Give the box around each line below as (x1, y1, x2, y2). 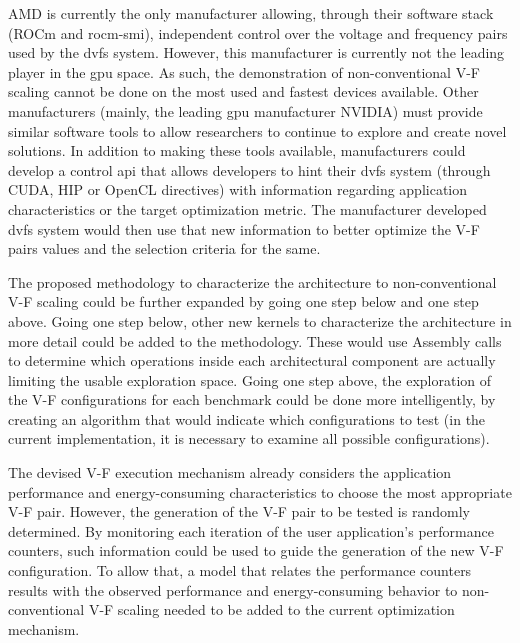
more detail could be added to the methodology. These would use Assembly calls (8, 330, 502, 351)
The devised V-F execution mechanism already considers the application (8, 462, 452, 483)
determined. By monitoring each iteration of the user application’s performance (8, 520, 494, 541)
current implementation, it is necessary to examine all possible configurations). (8, 428, 490, 449)
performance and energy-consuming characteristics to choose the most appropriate (8, 481, 512, 502)
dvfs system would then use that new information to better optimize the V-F (8, 218, 480, 239)
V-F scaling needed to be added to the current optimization (88, 599, 455, 620)
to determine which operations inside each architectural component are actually (8, 350, 496, 371)
